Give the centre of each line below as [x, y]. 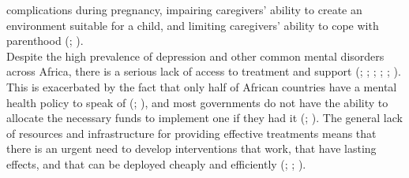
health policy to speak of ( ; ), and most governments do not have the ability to [197, 102]
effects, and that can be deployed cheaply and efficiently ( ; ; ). [156, 163]
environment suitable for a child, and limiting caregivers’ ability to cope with [193, 25]
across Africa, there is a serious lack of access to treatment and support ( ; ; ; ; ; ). [204, 71]
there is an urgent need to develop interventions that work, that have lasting [191, 148]
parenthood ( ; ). [45, 41]
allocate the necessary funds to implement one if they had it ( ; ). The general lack [204, 118]
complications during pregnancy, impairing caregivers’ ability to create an [184, 9]
